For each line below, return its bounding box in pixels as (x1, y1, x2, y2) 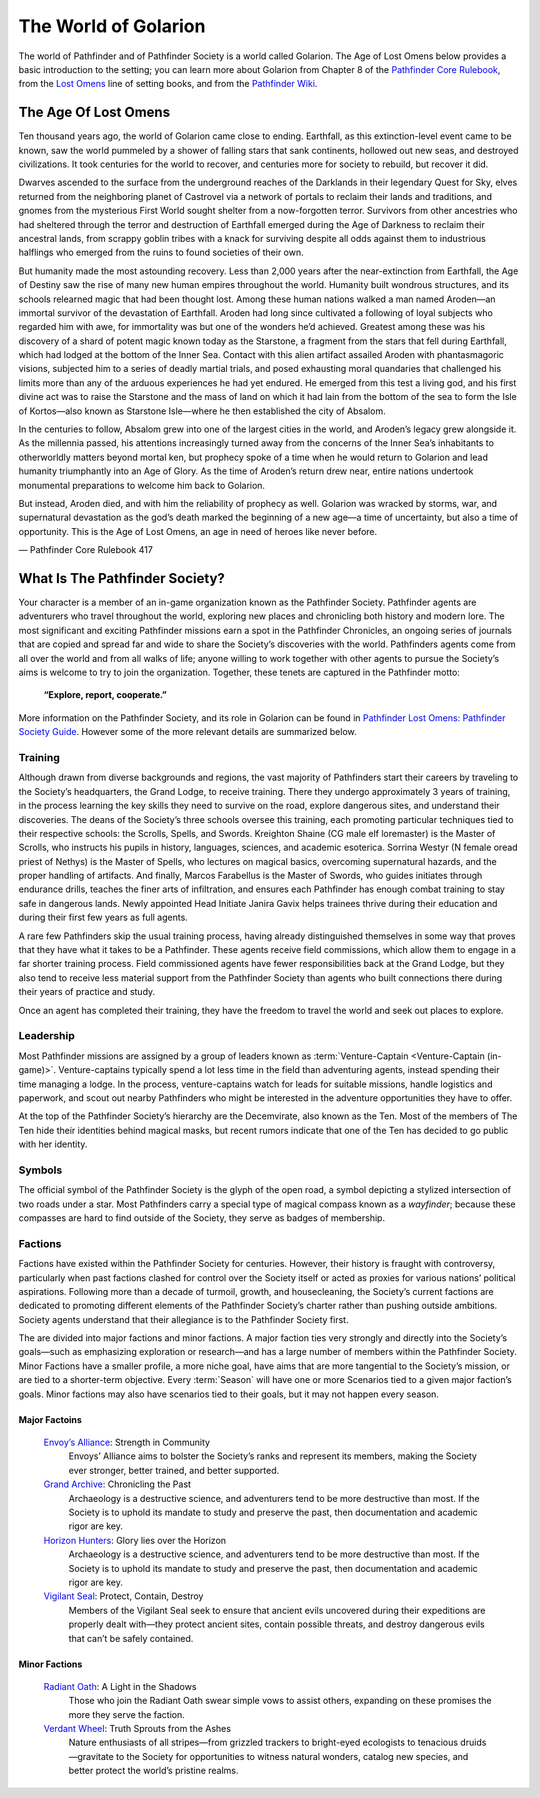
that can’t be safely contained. (68, 1632, 194, 1644)
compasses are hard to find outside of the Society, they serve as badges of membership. (18, 1212, 385, 1224)
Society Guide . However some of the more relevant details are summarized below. (18, 726, 357, 738)
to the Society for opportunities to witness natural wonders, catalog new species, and (115, 1750, 469, 1762)
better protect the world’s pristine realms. (68, 1765, 239, 1777)
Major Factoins (18, 1413, 82, 1425)
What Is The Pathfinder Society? (18, 570, 225, 587)
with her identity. (18, 1138, 88, 1150)
